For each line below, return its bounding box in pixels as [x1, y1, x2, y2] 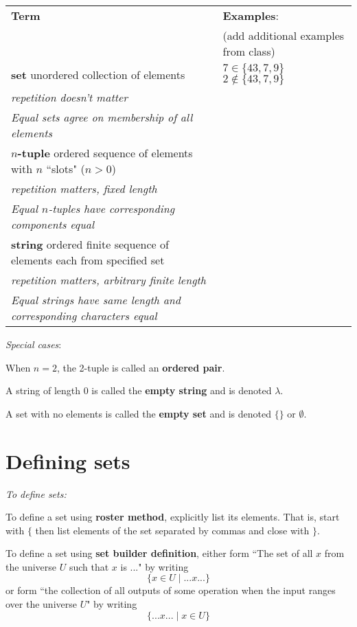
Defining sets [5, 446, 130, 475]
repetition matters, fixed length [11, 181, 157, 196]
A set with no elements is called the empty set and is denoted [5, 406, 272, 420]
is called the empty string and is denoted [91, 383, 272, 398]
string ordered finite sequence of [11, 236, 169, 252]
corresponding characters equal [11, 308, 157, 323]
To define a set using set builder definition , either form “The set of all [5, 546, 313, 560]
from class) [222, 43, 275, 59]
